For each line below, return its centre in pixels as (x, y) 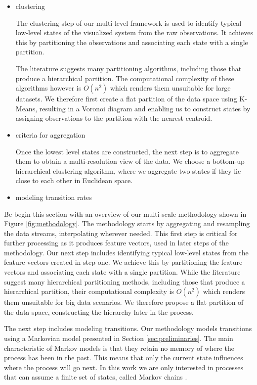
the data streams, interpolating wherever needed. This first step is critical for (121, 233)
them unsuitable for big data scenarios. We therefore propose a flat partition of (124, 302)
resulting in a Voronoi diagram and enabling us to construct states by (145, 108)
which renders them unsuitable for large (170, 88)
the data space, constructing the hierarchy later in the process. (99, 312)
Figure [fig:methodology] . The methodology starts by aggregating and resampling (127, 223)
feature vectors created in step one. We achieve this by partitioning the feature (123, 262)
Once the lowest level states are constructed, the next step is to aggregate (127, 151)
